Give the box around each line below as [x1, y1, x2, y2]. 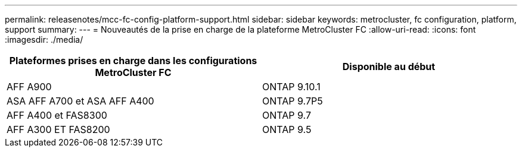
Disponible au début [342, 61, 436, 72]
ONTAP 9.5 [262, 123, 312, 135]
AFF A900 [7, 81, 52, 93]
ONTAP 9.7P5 [262, 95, 323, 107]
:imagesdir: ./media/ [5, 34, 83, 45]
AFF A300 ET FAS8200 [7, 123, 110, 135]
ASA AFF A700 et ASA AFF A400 [7, 95, 154, 107]
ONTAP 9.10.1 [262, 81, 321, 93]
